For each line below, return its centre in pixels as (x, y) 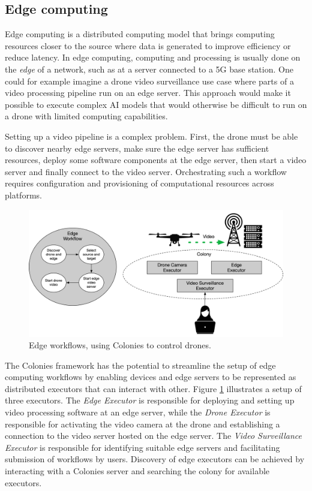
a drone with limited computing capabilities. (86, 116)
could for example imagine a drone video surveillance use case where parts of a (149, 81)
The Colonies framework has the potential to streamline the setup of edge (140, 365)
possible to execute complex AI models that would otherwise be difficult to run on (156, 104)
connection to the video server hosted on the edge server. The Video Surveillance (153, 436)
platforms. (23, 195)
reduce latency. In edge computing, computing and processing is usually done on (153, 57)
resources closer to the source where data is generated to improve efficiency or (148, 45)
